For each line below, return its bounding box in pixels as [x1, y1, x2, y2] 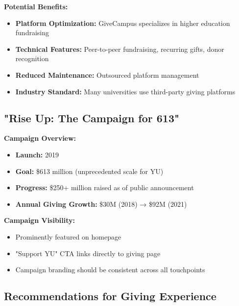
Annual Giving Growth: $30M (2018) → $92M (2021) [15, 198, 187, 209]
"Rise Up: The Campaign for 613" [4, 110, 180, 125]
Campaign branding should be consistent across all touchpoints [15, 264, 205, 275]
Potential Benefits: [4, 1, 68, 11]
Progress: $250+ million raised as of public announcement [15, 182, 194, 193]
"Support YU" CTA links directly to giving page [15, 248, 161, 258]
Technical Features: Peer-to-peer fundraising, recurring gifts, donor [15, 44, 224, 54]
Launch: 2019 [15, 149, 59, 159]
